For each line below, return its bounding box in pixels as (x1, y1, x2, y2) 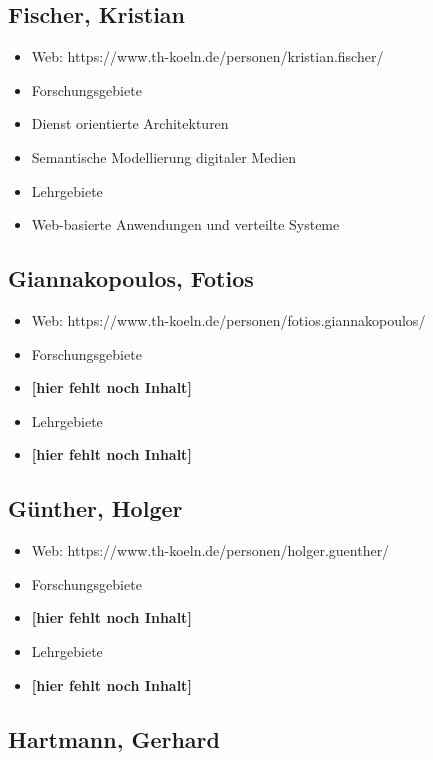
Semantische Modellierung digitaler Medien (31, 146, 297, 167)
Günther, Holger (8, 493, 183, 524)
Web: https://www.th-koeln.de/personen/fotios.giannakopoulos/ (31, 309, 426, 330)
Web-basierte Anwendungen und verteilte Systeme (31, 214, 340, 235)
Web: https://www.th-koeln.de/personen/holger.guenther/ (31, 540, 390, 561)
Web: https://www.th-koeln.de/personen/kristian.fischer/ (31, 46, 384, 67)
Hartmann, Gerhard (8, 723, 220, 754)
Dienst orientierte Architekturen (31, 113, 229, 134)
